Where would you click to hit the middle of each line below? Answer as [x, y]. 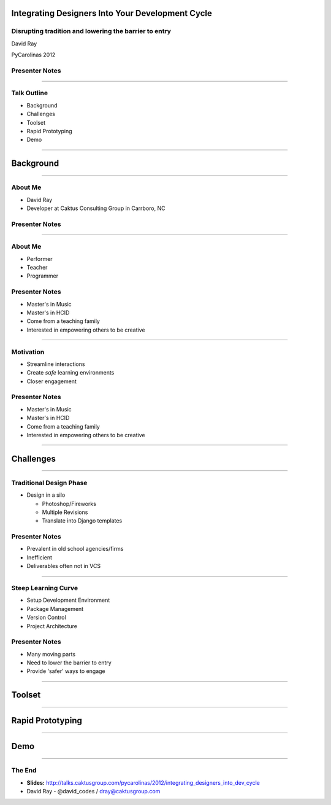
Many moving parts [51, 654]
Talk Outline [30, 93]
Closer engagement [51, 381]
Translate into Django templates [82, 521]
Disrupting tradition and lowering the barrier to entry [91, 31]
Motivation [28, 352]
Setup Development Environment [68, 600]
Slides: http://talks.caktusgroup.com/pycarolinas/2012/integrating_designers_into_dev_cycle [143, 782]
